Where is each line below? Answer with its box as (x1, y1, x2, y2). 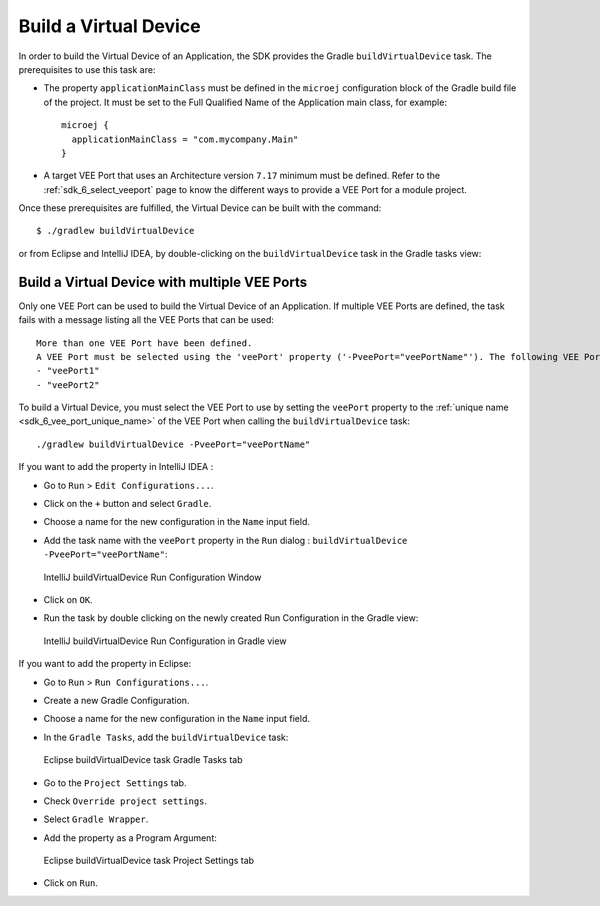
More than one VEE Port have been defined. (36, 337, 253, 349)
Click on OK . (43, 594, 94, 605)
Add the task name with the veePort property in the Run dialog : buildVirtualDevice (43, 534, 408, 546)
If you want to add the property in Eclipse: (18, 658, 192, 670)
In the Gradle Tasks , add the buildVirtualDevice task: (43, 731, 289, 743)
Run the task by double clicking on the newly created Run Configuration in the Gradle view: (43, 612, 419, 624)
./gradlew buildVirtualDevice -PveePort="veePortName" (36, 438, 311, 450)
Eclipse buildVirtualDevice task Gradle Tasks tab (43, 754, 243, 766)
